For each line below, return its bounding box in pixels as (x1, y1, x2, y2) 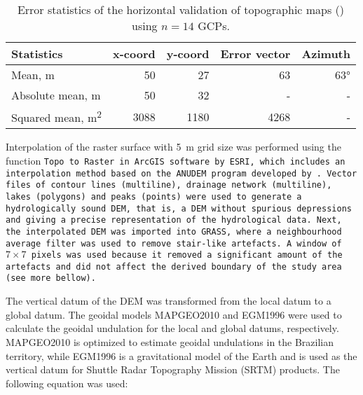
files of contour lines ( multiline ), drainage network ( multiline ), (6, 180, 332, 190)
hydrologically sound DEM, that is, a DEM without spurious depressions (6, 203, 352, 214)
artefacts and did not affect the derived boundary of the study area (6, 261, 342, 272)
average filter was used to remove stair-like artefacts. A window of (6, 238, 342, 249)
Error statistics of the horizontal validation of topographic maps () (17, 1, 345, 18)
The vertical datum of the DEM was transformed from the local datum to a (6, 293, 331, 308)
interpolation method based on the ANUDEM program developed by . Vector (6, 168, 357, 179)
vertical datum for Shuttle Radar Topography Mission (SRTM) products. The (6, 362, 340, 377)
